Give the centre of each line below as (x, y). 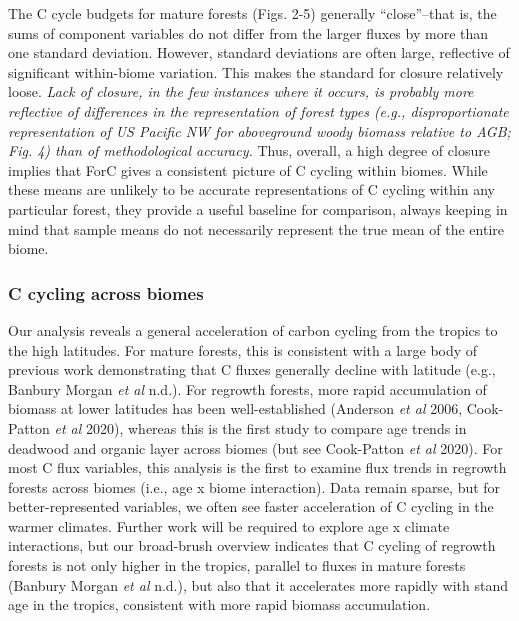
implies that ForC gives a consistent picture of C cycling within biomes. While (248, 169)
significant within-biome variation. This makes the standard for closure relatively (256, 71)
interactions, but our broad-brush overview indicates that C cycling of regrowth (252, 545)
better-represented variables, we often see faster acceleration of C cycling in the (251, 506)
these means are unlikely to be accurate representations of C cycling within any (251, 189)
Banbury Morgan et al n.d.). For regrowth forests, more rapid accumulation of (247, 388)
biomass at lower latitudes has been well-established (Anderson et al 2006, (235, 408)
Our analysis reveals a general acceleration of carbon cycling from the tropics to (253, 329)
